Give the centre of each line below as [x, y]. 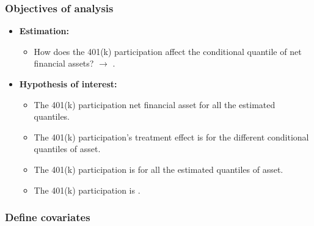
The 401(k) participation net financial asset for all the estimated [155, 104]
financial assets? [64, 63]
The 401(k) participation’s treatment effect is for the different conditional [171, 137]
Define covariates [48, 217]
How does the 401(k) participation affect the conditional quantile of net [168, 51]
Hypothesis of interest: [68, 84]
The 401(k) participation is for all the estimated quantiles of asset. [159, 169]
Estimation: [44, 31]
